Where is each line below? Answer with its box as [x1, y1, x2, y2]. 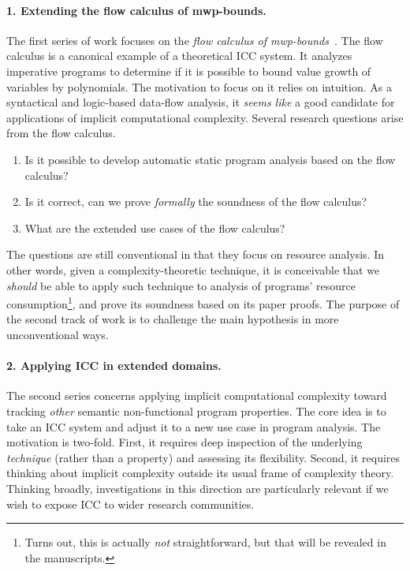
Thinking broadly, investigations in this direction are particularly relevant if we [6, 480, 389, 496]
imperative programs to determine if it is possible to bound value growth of [6, 62, 371, 79]
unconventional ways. [6, 326, 109, 342]
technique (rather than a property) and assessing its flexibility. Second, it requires [6, 449, 401, 465]
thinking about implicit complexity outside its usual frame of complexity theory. [6, 465, 394, 481]
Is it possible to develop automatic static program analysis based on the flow [24, 151, 396, 167]
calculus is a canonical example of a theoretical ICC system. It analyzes [6, 47, 352, 64]
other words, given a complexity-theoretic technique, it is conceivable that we [6, 261, 380, 278]
